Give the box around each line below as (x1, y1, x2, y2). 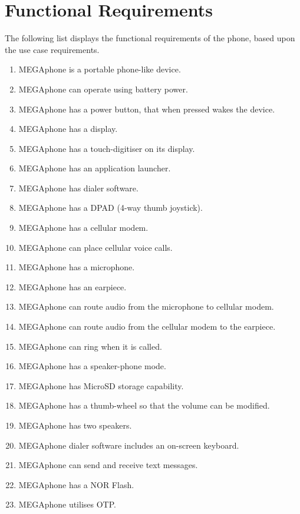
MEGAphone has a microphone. (18, 261, 135, 273)
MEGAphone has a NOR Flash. (18, 478, 134, 490)
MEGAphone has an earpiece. (18, 280, 127, 293)
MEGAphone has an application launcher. (18, 162, 171, 174)
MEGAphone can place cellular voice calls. (18, 241, 173, 253)
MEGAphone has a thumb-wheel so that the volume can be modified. (18, 399, 270, 412)
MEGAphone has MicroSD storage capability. (18, 379, 184, 392)
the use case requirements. (5, 43, 100, 55)
